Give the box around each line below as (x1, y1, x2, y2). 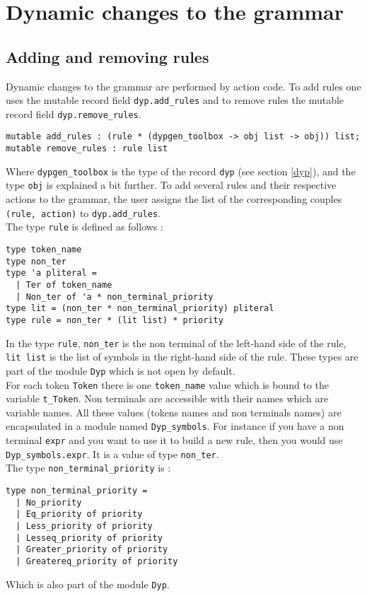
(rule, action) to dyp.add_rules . (6, 205, 161, 220)
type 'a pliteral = (6, 268, 97, 279)
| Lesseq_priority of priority (16, 532, 163, 543)
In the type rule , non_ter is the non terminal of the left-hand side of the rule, (6, 335, 346, 350)
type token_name (6, 245, 82, 255)
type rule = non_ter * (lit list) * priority (6, 315, 223, 325)
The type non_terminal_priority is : (6, 460, 171, 475)
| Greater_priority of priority (16, 544, 168, 555)
